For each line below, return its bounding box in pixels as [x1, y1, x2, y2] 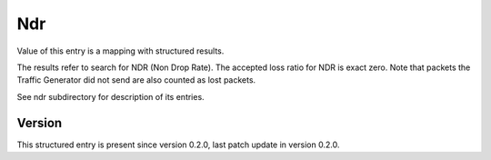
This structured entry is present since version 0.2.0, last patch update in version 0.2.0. [16, 139, 340, 150]
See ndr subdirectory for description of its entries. [16, 91, 205, 102]
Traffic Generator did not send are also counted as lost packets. [16, 75, 256, 85]
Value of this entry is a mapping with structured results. [16, 45, 225, 56]
